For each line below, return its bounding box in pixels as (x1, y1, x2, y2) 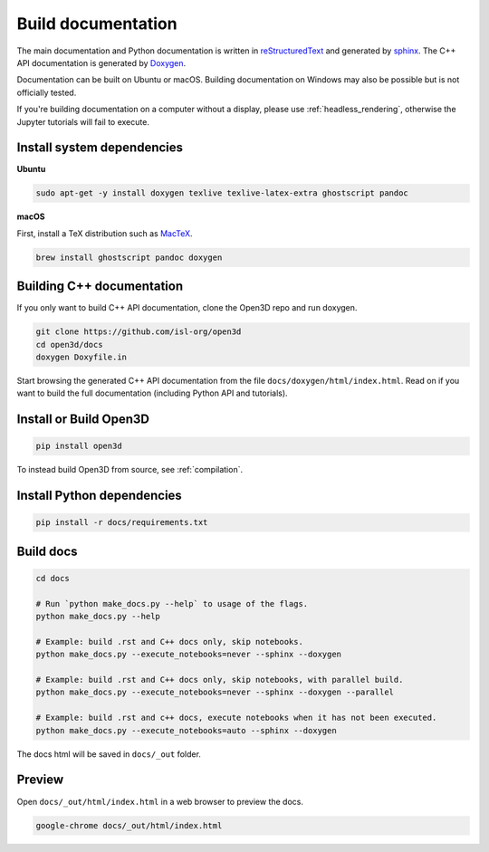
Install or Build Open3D (16, 412, 149, 427)
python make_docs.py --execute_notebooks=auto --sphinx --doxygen (35, 725, 337, 735)
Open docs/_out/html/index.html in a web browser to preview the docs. (16, 796, 303, 807)
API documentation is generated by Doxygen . (16, 57, 187, 68)
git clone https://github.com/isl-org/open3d (35, 327, 242, 337)
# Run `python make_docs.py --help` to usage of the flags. (35, 598, 309, 608)
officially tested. (16, 87, 77, 98)
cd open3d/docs (35, 340, 103, 349)
